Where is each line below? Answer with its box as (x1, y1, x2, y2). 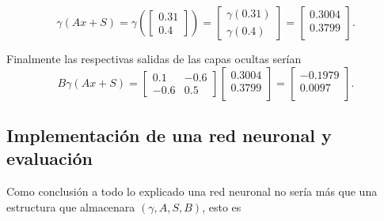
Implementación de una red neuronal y (6, 122, 332, 147)
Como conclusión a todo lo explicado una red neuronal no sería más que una (6, 183, 378, 200)
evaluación (6, 146, 93, 170)
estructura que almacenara (6, 198, 135, 215)
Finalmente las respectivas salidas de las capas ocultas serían (6, 51, 302, 66)
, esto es (202, 198, 241, 215)
